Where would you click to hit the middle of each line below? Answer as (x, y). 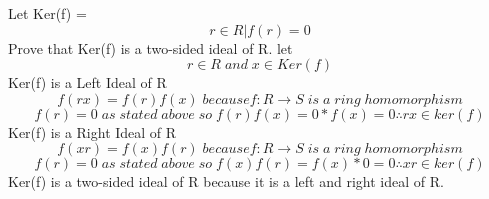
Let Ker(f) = (47, 13)
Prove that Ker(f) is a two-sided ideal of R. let (150, 47)
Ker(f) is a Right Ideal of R (92, 131)
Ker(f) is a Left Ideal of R (87, 82)
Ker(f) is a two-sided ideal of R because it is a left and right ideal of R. (226, 181)
